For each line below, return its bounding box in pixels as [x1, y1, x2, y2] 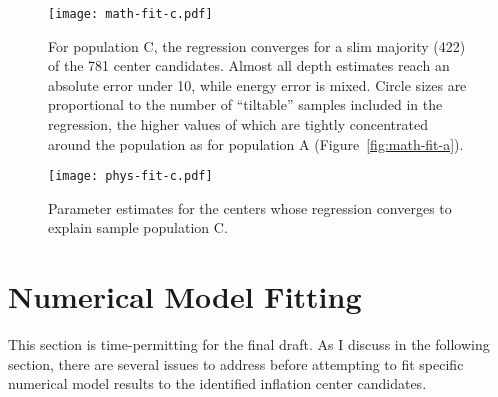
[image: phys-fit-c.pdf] [48, 169, 213, 184]
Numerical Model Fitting [8, 276, 362, 317]
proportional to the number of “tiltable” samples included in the [48, 94, 443, 115]
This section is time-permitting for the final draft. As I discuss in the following [8, 334, 490, 355]
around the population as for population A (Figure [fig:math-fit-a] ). [48, 133, 464, 154]
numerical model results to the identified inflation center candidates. [8, 373, 427, 394]
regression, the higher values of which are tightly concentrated [48, 114, 428, 135]
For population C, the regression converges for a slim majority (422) [48, 35, 466, 56]
